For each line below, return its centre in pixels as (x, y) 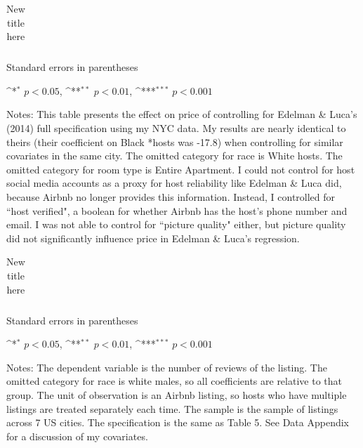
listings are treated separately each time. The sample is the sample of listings (172, 408)
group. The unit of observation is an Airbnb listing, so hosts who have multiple (177, 395)
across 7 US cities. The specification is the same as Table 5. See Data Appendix (178, 422)
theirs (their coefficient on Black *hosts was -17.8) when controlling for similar (175, 141)
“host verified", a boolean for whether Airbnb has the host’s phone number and (177, 210)
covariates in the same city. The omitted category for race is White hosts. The (174, 156)
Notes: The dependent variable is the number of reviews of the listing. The (167, 367)
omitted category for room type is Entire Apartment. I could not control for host (181, 169)
